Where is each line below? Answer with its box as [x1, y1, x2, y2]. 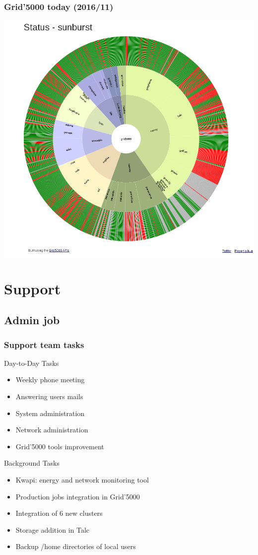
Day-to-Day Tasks [4, 357, 59, 368]
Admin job [4, 312, 60, 328]
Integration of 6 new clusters [15, 508, 103, 518]
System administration [15, 408, 85, 418]
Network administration [15, 424, 88, 435]
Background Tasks [4, 458, 60, 468]
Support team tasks [4, 338, 84, 350]
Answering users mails [15, 391, 83, 402]
